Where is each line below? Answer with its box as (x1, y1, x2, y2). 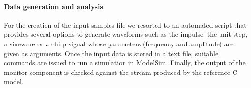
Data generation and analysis (4, 1, 103, 11)
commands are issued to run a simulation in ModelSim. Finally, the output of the (4, 58, 246, 68)
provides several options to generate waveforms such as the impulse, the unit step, (4, 29, 248, 39)
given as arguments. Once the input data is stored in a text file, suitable (4, 48, 219, 58)
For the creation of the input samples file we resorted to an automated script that (4, 19, 247, 29)
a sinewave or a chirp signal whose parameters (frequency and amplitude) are (4, 38, 234, 48)
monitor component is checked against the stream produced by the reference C (4, 67, 237, 77)
